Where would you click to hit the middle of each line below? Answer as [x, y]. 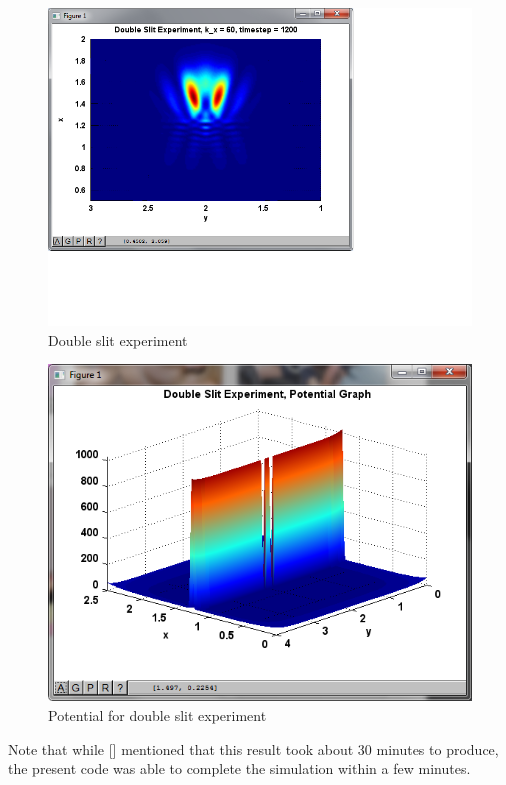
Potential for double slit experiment [157, 714]
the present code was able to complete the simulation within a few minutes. [239, 768]
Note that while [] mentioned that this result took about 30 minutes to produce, [253, 748]
